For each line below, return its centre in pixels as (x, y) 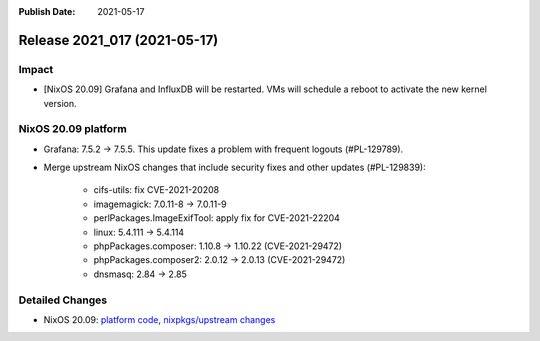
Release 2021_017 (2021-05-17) (118, 40)
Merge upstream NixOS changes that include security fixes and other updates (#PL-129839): (234, 167)
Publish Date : (47, 11)
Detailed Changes (63, 300)
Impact (36, 69)
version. (60, 103)
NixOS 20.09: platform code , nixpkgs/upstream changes (159, 319)
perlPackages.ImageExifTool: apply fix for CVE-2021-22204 (216, 218)
